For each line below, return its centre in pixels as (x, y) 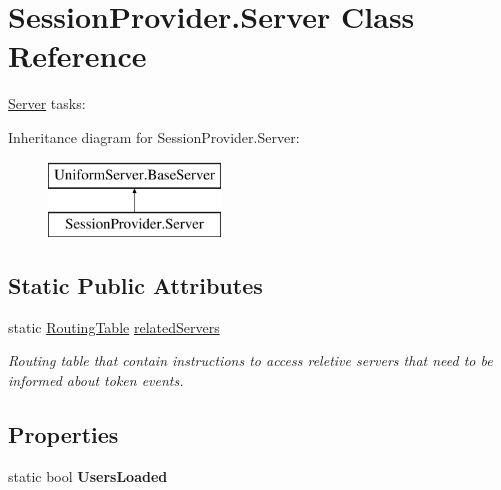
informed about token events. (96, 380)
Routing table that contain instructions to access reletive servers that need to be (250, 360)
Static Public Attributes (135, 285)
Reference (77, 55)
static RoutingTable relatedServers (114, 326)
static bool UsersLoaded (88, 475)
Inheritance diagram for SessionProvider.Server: (154, 136)
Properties (63, 434)
